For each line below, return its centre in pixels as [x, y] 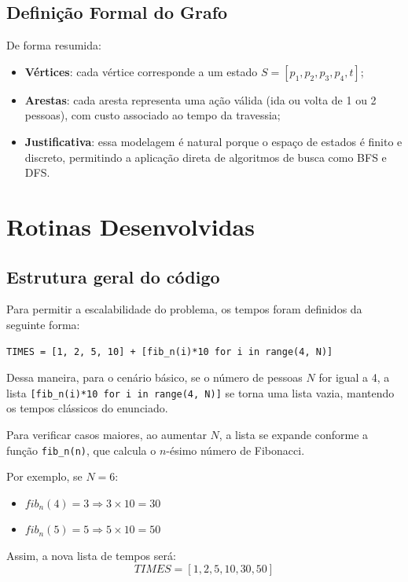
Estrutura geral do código [113, 276]
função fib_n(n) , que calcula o [81, 450]
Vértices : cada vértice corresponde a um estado [141, 71]
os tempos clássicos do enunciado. [87, 408]
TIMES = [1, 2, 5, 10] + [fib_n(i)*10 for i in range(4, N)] [170, 351]
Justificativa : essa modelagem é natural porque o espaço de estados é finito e [213, 141]
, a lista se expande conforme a [294, 434]
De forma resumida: [54, 45]
